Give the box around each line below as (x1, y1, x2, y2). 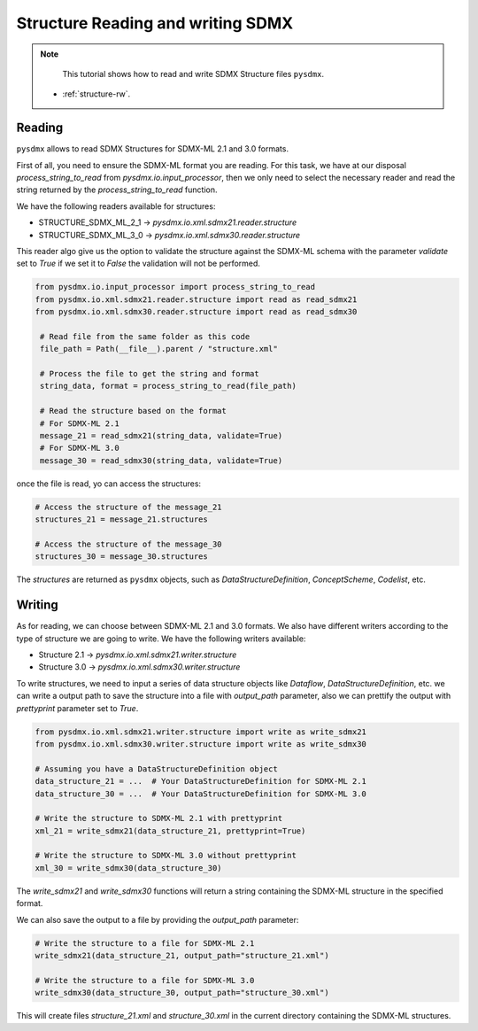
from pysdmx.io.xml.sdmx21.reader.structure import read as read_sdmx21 (35, 294, 358, 305)
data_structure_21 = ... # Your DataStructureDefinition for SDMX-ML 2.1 (35, 776, 367, 787)
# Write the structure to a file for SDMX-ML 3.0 (35, 975, 255, 985)
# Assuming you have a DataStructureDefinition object (35, 764, 278, 774)
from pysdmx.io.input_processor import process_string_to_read (35, 282, 316, 292)
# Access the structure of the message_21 (35, 501, 222, 512)
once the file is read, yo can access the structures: (16, 478, 202, 489)
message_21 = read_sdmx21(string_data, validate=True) (40, 430, 283, 441)
